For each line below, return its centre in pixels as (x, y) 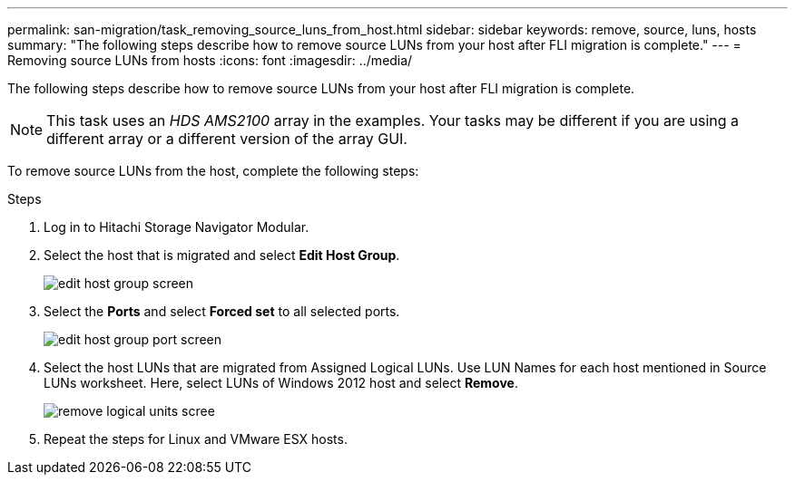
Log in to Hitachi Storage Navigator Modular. (177, 227)
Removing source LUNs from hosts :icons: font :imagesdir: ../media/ (210, 60)
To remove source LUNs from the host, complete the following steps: (213, 171)
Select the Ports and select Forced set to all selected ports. (222, 311)
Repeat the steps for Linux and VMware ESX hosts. (196, 439)
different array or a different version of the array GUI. (227, 139)
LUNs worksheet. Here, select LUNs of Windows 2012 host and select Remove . (281, 383)
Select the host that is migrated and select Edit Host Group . (222, 255)
